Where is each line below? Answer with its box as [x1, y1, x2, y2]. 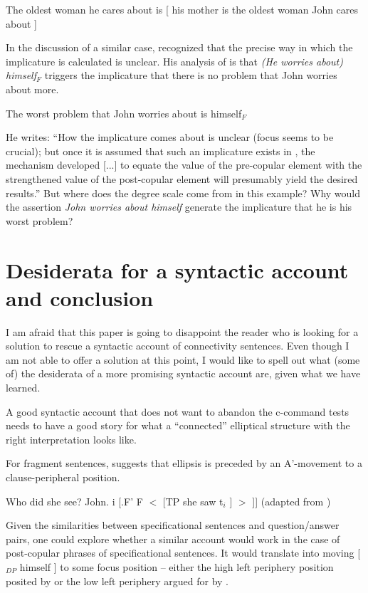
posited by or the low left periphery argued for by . [6, 573, 228, 588]
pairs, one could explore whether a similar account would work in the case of [6, 531, 340, 546]
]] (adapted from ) [252, 493, 331, 508]
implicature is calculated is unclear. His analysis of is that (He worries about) [6, 53, 343, 68]
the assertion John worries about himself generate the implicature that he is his [6, 199, 352, 214]
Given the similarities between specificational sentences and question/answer [6, 518, 340, 532]
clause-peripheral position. [6, 469, 120, 484]
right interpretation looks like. [6, 431, 137, 446]
